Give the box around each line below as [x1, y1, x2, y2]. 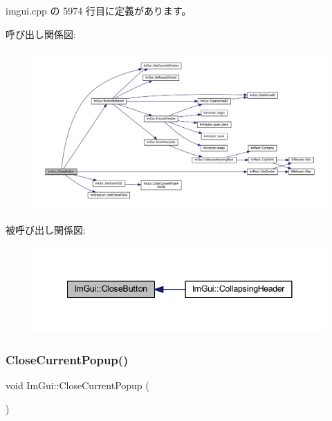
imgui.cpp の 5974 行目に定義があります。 [6, 3, 192, 17]
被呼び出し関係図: [6, 223, 86, 237]
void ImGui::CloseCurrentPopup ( [6, 378, 149, 393]
